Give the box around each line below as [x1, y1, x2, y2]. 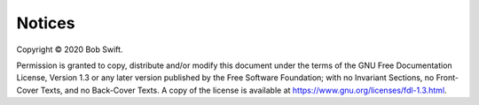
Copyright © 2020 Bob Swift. [16, 44, 123, 55]
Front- [436, 72, 459, 83]
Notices [16, 13, 75, 33]
